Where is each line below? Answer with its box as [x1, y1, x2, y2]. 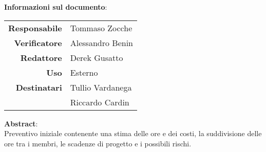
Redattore [20, 51, 62, 63]
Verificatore [14, 36, 62, 49]
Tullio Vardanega [70, 81, 132, 93]
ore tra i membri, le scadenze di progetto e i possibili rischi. [4, 138, 192, 148]
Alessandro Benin [70, 36, 133, 49]
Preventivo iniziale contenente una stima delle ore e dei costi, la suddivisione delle [4, 128, 262, 139]
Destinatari [15, 81, 62, 93]
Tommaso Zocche [70, 21, 132, 34]
